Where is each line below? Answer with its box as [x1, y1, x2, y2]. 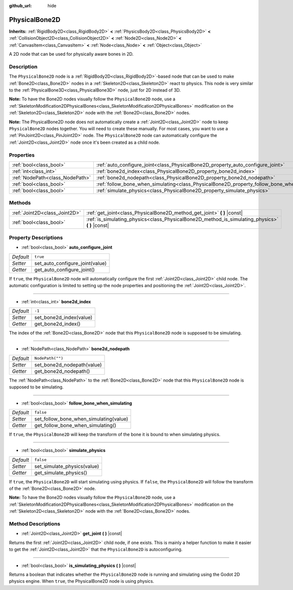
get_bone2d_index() [34, 320, 81, 327]
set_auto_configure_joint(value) [34, 260, 107, 267]
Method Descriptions [9, 521, 61, 527]
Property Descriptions [9, 234, 63, 241]
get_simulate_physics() [34, 469, 87, 476]
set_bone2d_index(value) [34, 314, 93, 320]
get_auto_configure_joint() [34, 266, 95, 273]
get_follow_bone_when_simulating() [34, 422, 117, 429]
